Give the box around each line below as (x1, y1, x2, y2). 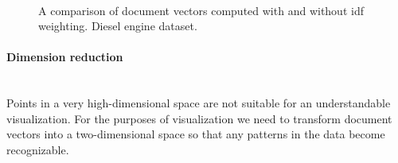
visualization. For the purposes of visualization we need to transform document (6, 110, 392, 126)
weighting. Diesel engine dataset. (38, 17, 197, 34)
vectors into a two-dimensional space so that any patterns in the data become (6, 126, 385, 142)
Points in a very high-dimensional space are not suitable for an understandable (6, 95, 391, 111)
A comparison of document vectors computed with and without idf (38, 2, 364, 18)
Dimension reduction (6, 49, 123, 65)
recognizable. (6, 141, 69, 157)
